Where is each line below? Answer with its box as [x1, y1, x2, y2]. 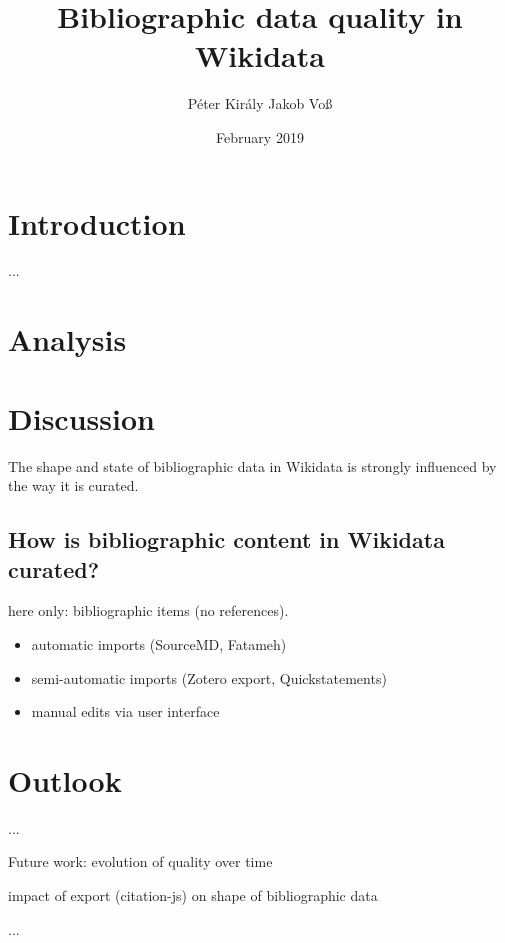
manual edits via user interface [31, 701, 220, 722]
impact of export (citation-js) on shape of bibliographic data [8, 885, 378, 905]
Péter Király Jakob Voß [187, 93, 333, 114]
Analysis [8, 319, 127, 360]
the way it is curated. [8, 475, 139, 496]
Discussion [8, 397, 155, 438]
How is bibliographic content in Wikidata [8, 524, 445, 555]
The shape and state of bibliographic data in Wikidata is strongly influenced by [8, 455, 497, 476]
